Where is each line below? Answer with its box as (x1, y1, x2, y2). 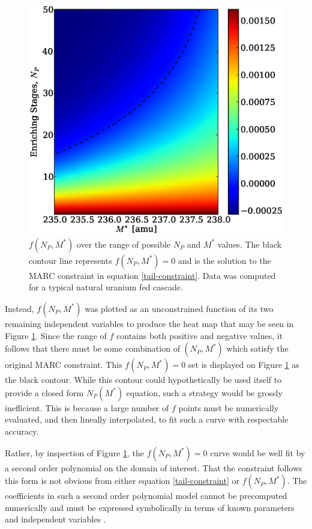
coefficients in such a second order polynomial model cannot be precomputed (5, 489, 287, 502)
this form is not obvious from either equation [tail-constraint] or (5, 474, 239, 487)
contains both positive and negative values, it (116, 329, 283, 341)
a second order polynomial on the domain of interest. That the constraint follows (5, 461, 302, 474)
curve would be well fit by (210, 446, 305, 459)
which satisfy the (226, 342, 289, 355)
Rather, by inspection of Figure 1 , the (5, 446, 144, 459)
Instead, (5, 302, 34, 314)
